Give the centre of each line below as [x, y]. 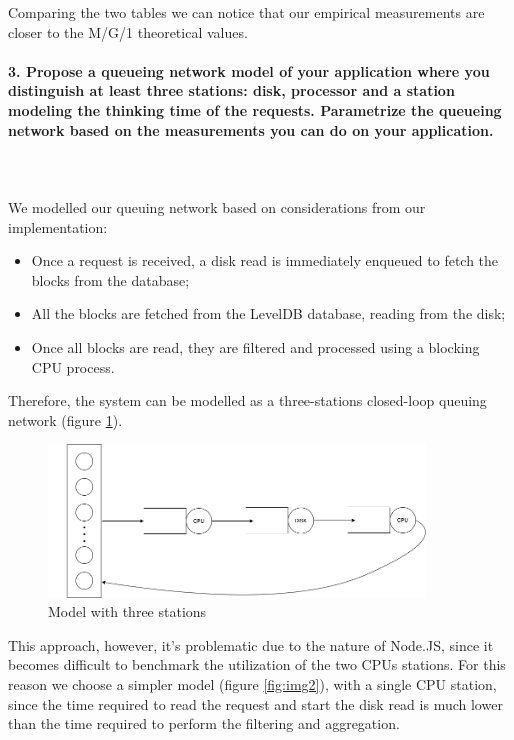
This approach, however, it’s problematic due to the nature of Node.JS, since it [251, 644]
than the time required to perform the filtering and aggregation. [204, 723]
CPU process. [73, 366]
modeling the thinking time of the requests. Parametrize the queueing [255, 109]
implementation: [58, 226]
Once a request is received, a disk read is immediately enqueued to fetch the [265, 260]
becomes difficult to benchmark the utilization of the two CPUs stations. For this [257, 664]
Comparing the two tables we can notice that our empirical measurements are [246, 12]
